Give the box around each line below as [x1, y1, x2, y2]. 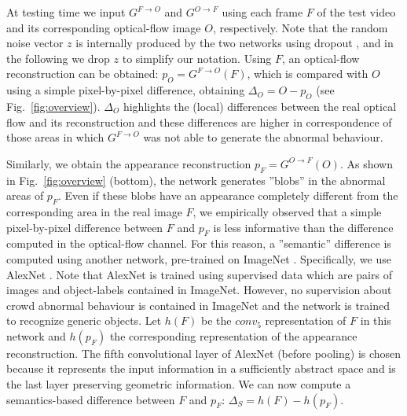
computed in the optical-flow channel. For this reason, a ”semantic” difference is [6, 235, 391, 252]
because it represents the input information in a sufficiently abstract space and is [6, 360, 396, 377]
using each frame [222, 4, 303, 20]
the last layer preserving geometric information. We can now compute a [6, 376, 351, 392]
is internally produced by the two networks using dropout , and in [75, 35, 394, 51]
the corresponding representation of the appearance [109, 327, 357, 344]
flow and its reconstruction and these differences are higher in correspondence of [6, 113, 392, 130]
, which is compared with [247, 65, 368, 82]
